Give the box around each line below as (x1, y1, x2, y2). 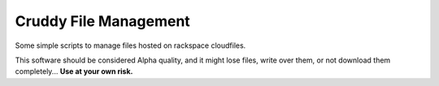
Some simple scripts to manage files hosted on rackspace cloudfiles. (15, 41, 246, 50)
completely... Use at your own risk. (15, 67, 133, 76)
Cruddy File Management (15, 12, 190, 30)
